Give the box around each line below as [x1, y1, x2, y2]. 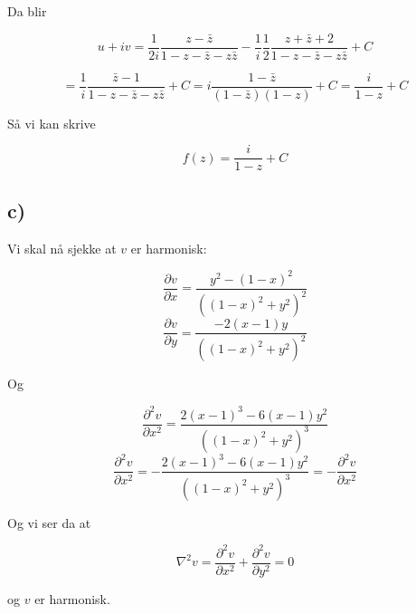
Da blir [7, 2, 47, 20]
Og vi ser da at [7, 513, 91, 532]
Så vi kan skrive [7, 113, 96, 132]
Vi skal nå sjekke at [7, 238, 117, 257]
